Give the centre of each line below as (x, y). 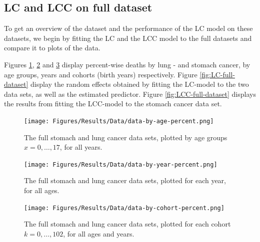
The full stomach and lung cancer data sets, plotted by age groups (126, 137)
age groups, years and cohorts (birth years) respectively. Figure (101, 74)
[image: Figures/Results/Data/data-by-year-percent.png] (121, 164)
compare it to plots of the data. (52, 48)
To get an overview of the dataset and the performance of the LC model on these (128, 28)
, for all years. (81, 147)
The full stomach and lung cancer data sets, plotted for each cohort (127, 224)
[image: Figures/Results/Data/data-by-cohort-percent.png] (124, 208)
